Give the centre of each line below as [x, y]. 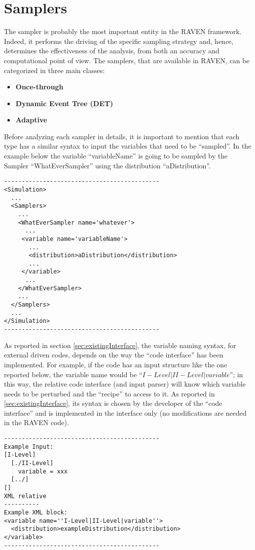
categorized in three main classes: [55, 70]
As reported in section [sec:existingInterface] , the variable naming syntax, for [120, 345]
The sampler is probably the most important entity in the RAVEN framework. [123, 31]
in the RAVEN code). [36, 422]
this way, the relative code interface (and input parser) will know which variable [125, 384]
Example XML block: [36, 512]
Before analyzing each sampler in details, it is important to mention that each [122, 136]
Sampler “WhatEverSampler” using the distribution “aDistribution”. [107, 165]
